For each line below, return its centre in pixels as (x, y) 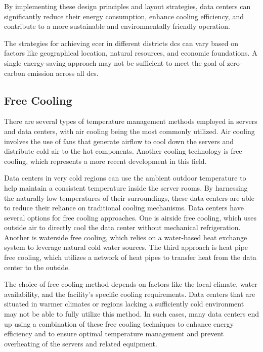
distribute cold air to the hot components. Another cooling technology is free (123, 151)
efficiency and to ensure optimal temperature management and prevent (114, 334)
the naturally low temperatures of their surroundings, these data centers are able (129, 197)
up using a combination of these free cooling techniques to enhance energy (119, 323)
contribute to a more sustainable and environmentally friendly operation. (117, 26)
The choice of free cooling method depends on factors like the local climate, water (131, 284)
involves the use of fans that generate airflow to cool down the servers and (119, 141)
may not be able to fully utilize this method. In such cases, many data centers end (131, 314)
